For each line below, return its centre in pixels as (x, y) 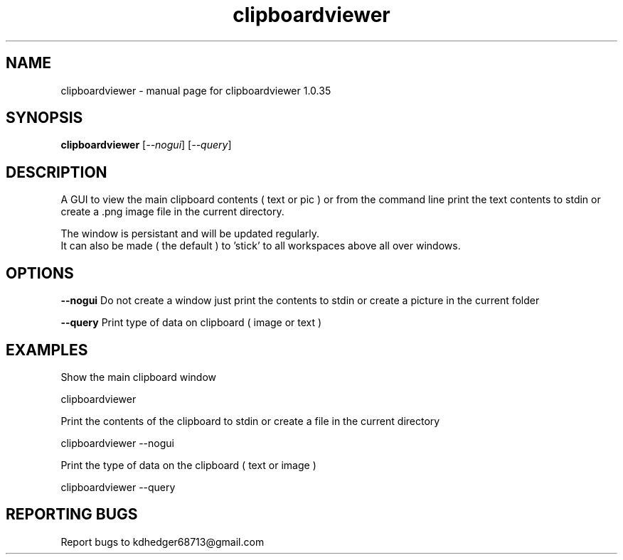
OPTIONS (40, 273)
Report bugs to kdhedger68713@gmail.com (163, 542)
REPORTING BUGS (72, 515)
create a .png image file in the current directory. (172, 212)
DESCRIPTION (57, 172)
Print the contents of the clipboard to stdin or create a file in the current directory (250, 421)
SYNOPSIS (44, 118)
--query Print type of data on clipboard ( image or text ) (191, 323)
